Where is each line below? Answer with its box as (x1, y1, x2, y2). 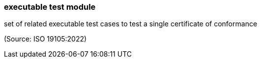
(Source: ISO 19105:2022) (4, 35, 87, 43)
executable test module (4, 2, 96, 12)
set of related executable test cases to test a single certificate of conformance (4, 20, 258, 28)
